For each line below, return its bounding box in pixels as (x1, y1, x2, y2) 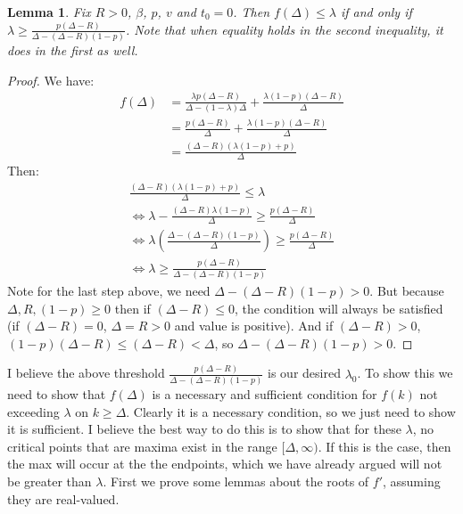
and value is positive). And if (174, 316, 334, 335)
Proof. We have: (7, 70, 95, 89)
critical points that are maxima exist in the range (7, 436, 277, 455)
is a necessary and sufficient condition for (152, 385, 377, 404)
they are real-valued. (7, 489, 120, 508)
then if (114, 298, 151, 317)
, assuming (383, 472, 441, 490)
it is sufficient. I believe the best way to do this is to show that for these (7, 420, 401, 438)
